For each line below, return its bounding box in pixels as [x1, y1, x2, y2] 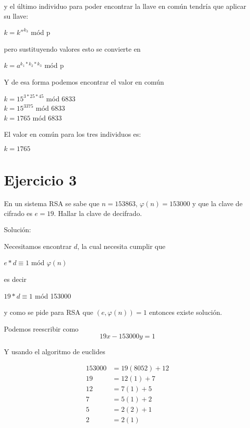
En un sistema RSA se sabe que [4, 198, 100, 209]
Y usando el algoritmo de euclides [4, 346, 105, 357]
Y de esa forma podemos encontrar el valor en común [4, 76, 164, 87]
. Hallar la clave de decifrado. [53, 208, 142, 218]
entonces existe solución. [149, 307, 222, 317]
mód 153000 [35, 290, 71, 301]
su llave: [4, 10, 28, 21]
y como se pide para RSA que [4, 307, 93, 317]
